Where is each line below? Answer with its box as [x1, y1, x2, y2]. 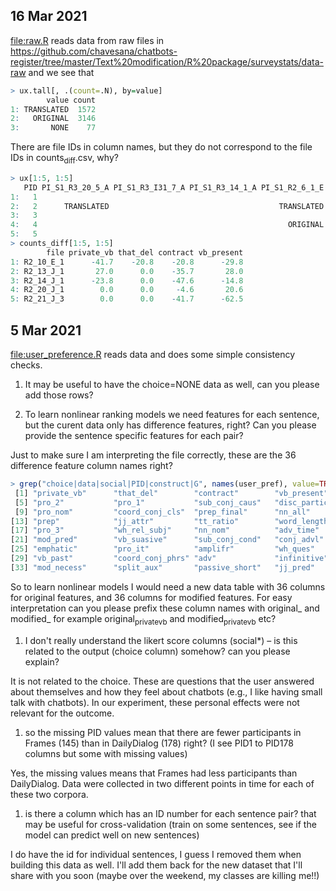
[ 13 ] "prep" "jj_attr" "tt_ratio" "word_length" [10, 516, 333, 526]
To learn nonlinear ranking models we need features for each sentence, [24, 409, 320, 421]
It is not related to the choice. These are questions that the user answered [10, 675, 315, 687]
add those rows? [24, 389, 94, 401]
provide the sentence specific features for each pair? [24, 430, 244, 442]
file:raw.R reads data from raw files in [10, 34, 165, 46]
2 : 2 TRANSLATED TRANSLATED [10, 201, 325, 211]
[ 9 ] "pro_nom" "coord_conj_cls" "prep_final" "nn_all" [14, 507, 311, 517]
